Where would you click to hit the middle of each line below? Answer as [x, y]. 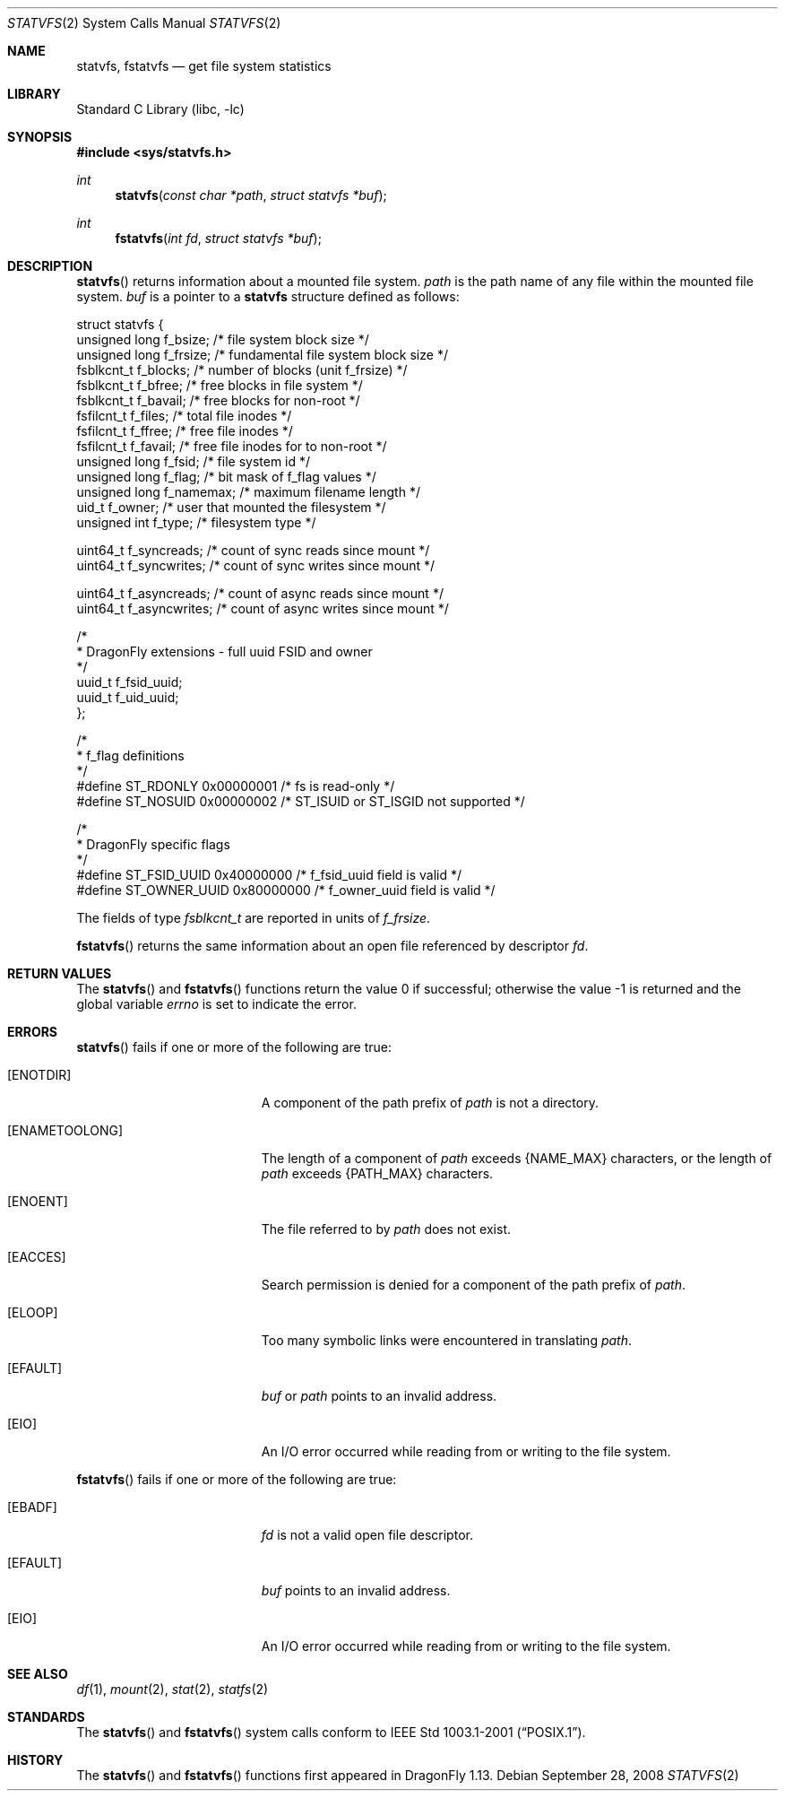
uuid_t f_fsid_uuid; [129, 682]
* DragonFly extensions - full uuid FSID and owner [224, 651]
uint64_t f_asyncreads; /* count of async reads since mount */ [260, 593]
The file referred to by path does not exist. [386, 1229]
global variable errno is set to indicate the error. [216, 1004]
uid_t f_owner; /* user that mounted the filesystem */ [231, 507]
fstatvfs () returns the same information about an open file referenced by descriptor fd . [332, 946]
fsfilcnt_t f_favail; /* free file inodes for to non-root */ [232, 446]
